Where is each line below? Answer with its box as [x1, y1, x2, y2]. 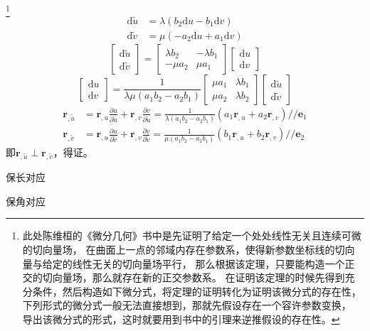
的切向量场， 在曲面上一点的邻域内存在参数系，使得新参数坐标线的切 [22, 242, 345, 257]
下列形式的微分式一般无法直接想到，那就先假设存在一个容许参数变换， [22, 298, 351, 313]
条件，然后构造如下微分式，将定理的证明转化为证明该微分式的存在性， [32, 283, 361, 298]
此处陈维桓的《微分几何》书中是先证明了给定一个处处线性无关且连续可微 [22, 228, 361, 243]
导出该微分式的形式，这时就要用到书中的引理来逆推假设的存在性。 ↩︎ [22, 312, 340, 327]
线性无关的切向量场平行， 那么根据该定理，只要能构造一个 [72, 256, 345, 271]
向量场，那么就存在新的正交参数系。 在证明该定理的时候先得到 [52, 270, 345, 285]
